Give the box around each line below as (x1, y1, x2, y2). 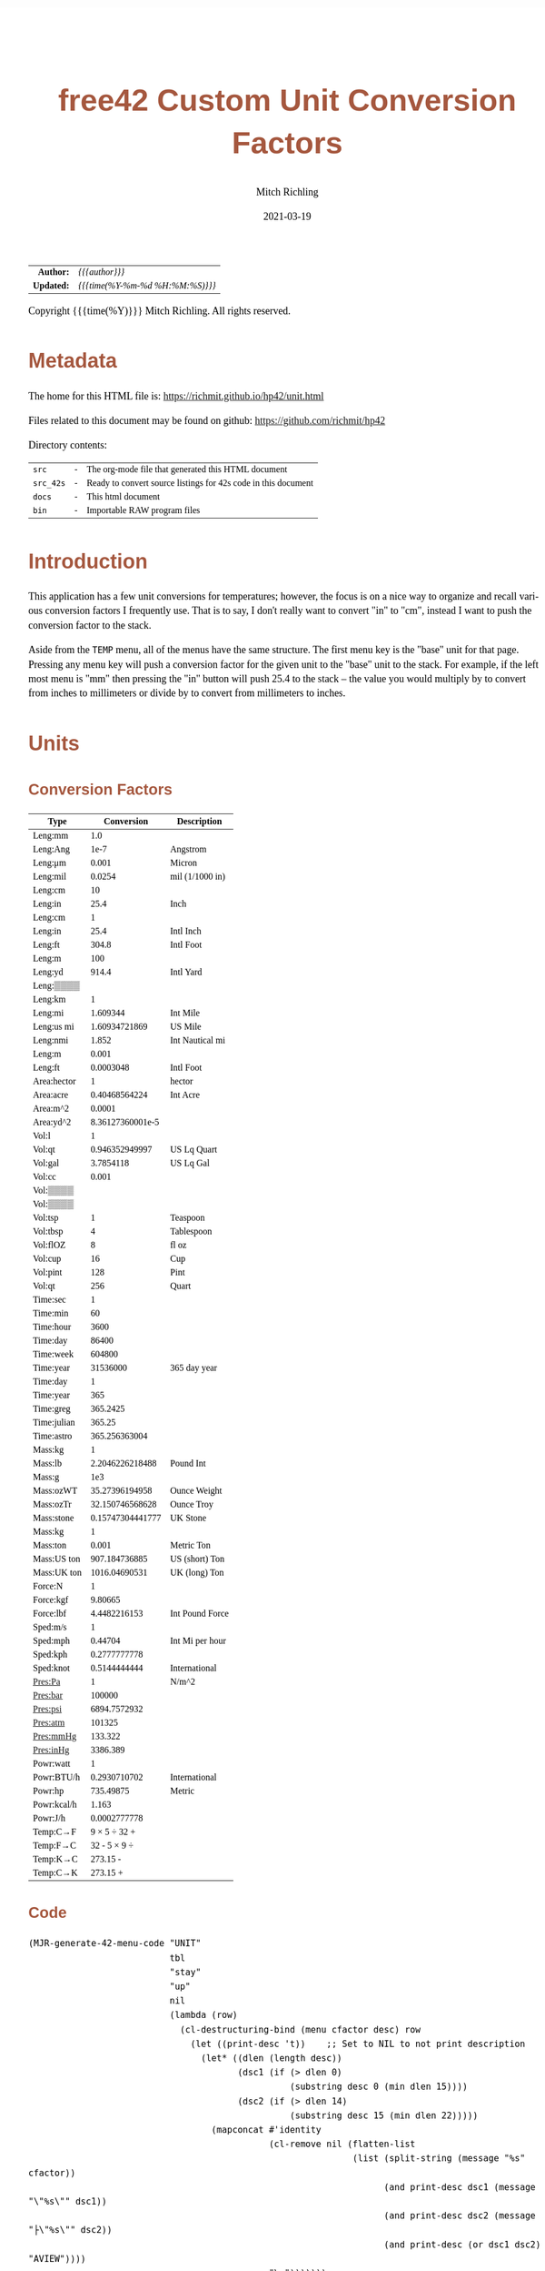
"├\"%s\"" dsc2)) (28, 2225, 113, 2236)
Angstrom (169, 843, 207, 855)
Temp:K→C (33, 1853, 78, 1865)
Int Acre (169, 1089, 200, 1101)
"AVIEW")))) (28, 2253, 86, 2265)
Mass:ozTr (33, 1499, 72, 1510)
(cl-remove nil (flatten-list (268, 2139, 416, 2150)
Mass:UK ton (33, 1567, 82, 1579)
